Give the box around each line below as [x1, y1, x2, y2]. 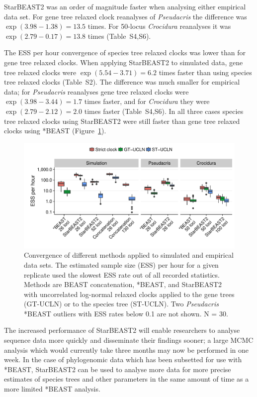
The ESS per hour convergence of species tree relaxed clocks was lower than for [4, 47, 246, 58]
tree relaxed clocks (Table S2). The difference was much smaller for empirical [4, 77, 240, 87]
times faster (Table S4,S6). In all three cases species [84, 105, 244, 116]
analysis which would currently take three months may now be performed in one [4, 344, 249, 355]
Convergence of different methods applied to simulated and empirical [24, 250, 234, 260]
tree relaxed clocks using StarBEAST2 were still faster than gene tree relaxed [4, 115, 240, 126]
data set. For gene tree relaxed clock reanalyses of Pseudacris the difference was [4, 11, 247, 21]
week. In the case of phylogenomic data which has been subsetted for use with [4, 354, 242, 365]
